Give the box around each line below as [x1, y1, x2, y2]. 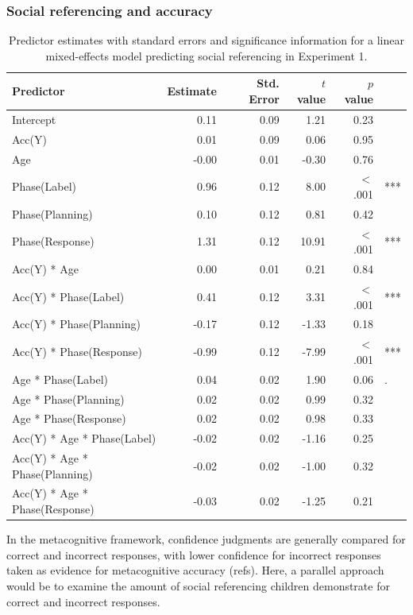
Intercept [12, 110, 56, 127]
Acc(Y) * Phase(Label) [12, 288, 125, 304]
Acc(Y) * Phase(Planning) [12, 315, 141, 332]
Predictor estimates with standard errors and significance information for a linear [9, 32, 404, 48]
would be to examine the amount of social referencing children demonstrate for [6, 577, 390, 594]
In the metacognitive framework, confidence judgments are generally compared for [6, 531, 406, 547]
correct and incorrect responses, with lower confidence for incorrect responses [6, 546, 381, 563]
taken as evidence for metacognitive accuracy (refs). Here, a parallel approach [6, 562, 384, 578]
